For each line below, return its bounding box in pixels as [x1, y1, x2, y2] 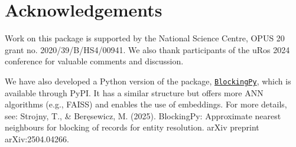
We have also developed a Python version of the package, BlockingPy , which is [5, 74, 291, 87]
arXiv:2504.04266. [5, 132, 69, 145]
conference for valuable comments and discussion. [5, 55, 184, 67]
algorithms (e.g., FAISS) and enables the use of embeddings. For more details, [5, 98, 287, 110]
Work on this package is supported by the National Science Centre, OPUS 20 [5, 32, 285, 44]
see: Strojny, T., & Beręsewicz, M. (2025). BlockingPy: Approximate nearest [5, 109, 281, 122]
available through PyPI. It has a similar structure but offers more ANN [5, 86, 264, 99]
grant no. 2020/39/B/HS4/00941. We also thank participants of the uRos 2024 [5, 43, 290, 55]
